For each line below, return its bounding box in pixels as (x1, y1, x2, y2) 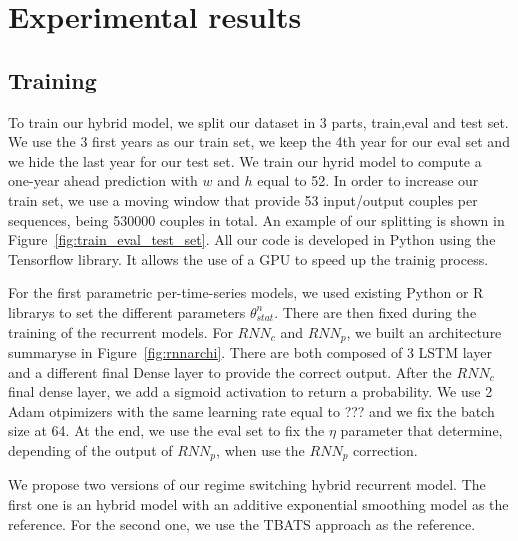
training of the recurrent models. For (8, 321, 233, 342)
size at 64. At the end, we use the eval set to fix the (8, 420, 325, 441)
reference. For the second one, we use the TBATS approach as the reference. (8, 513, 476, 534)
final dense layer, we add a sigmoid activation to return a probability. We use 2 (8, 381, 493, 402)
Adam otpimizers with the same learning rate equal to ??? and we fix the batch (8, 400, 495, 421)
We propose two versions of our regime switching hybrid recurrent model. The (8, 474, 486, 495)
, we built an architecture (346, 321, 502, 342)
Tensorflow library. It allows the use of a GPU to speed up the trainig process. (8, 248, 489, 269)
